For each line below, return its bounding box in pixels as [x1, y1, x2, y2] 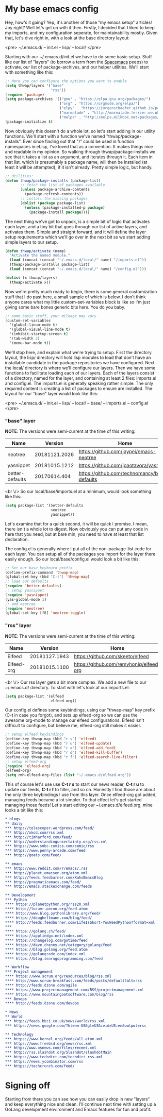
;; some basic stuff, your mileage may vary [5, 313, 97, 319]
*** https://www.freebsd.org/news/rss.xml [5, 1041, 92, 1046]
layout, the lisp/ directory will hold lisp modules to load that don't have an [5, 355, 151, 360]
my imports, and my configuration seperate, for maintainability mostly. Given [5, 30, 158, 35]
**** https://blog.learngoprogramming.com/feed [5, 956, 103, 961]
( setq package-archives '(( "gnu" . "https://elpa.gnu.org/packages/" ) [5, 97, 151, 102]
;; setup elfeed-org [5, 759, 47, 764]
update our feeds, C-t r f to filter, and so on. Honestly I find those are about [5, 787, 155, 793]
